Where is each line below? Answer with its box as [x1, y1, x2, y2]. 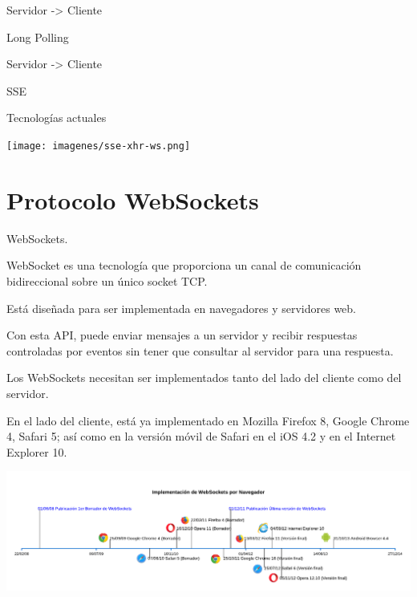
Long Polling [6, 28, 69, 45]
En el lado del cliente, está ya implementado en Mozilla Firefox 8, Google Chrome [6, 412, 410, 428]
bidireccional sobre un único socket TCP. [6, 272, 208, 289]
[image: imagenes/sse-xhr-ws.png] [6, 140, 191, 152]
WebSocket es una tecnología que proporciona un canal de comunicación [6, 257, 362, 274]
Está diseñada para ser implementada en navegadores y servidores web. [6, 299, 356, 316]
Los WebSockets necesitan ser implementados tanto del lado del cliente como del [6, 369, 402, 386]
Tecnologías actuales [6, 109, 107, 126]
